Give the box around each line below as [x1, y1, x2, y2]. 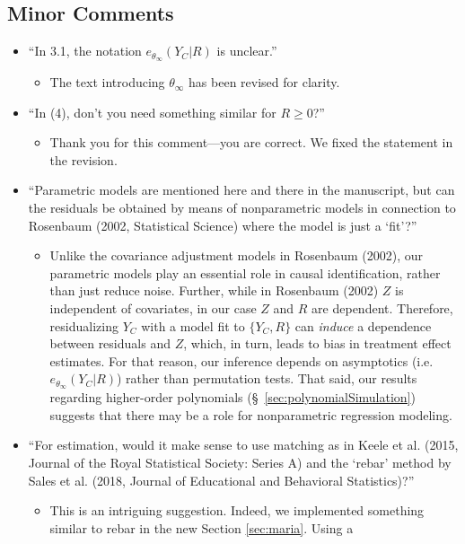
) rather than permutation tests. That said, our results [117, 369, 417, 388]
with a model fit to [141, 316, 245, 335]
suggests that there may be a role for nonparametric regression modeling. [49, 405, 452, 424]
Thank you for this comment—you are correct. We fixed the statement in [49, 133, 453, 152]
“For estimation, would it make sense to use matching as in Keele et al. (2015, [28, 435, 459, 454]
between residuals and [49, 334, 171, 353]
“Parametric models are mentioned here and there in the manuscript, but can [28, 180, 455, 199]
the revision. [49, 150, 118, 169]
